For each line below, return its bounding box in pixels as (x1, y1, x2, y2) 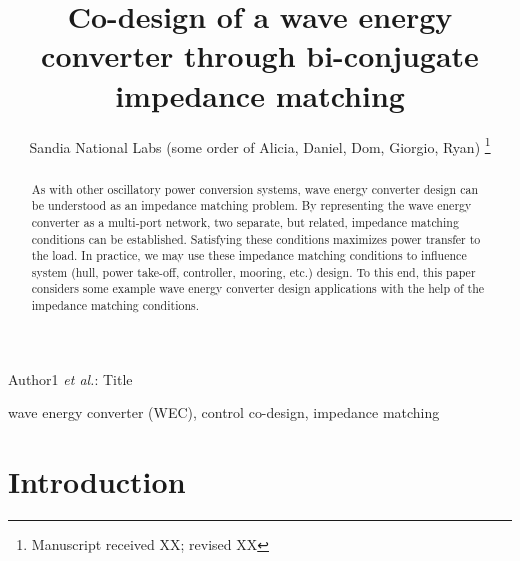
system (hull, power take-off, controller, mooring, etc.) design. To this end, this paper (31, 263, 476, 280)
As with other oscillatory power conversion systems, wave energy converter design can (31, 180, 478, 197)
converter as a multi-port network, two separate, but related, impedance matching (31, 213, 459, 230)
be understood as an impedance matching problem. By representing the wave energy (31, 197, 472, 214)
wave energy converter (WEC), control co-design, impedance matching (8, 402, 440, 423)
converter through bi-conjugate (41, 35, 479, 76)
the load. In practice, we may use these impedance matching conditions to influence (31, 247, 467, 264)
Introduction (8, 461, 186, 502)
